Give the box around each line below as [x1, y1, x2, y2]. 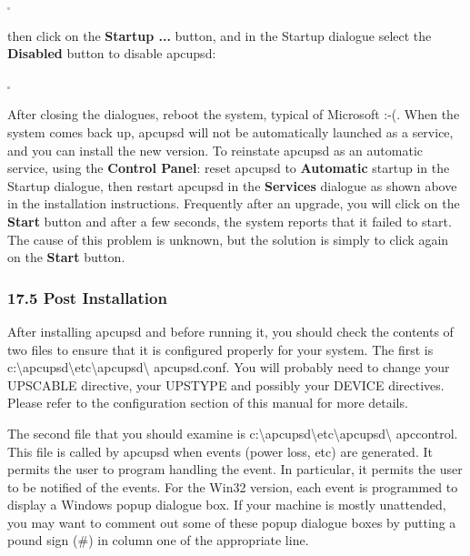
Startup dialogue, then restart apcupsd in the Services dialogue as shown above [7, 176, 457, 195]
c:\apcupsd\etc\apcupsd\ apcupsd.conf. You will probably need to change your [7, 358, 450, 377]
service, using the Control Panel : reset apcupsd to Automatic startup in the [7, 158, 450, 177]
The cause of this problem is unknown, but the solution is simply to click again [7, 229, 449, 248]
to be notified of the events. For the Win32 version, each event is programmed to [7, 477, 458, 496]
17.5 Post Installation [7, 286, 167, 308]
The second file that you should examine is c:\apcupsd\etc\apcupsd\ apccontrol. [7, 423, 458, 442]
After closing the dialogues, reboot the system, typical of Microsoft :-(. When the [7, 105, 460, 124]
